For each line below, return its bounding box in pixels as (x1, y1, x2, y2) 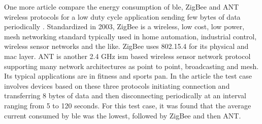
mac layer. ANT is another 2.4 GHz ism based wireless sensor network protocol (4, 50, 251, 61)
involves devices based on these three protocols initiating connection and (4, 80, 230, 91)
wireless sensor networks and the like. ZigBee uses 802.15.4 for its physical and (4, 41, 249, 51)
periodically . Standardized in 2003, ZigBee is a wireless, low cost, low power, (4, 21, 245, 32)
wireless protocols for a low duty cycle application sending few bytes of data (4, 11, 241, 22)
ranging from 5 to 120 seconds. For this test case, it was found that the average (4, 100, 251, 110)
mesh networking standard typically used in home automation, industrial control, (4, 31, 257, 41)
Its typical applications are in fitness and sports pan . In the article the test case (4, 71, 252, 81)
